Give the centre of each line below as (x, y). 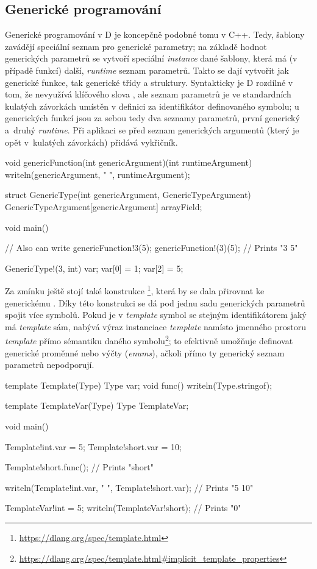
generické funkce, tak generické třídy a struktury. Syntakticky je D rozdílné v (149, 82)
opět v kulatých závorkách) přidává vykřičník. (91, 142)
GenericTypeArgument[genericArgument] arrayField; (104, 206)
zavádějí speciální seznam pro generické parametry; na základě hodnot (136, 46)
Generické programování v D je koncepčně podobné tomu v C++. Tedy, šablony (155, 34)
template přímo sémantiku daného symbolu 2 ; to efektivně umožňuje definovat (149, 340)
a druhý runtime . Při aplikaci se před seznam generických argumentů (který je (152, 129)
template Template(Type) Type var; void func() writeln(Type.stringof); (139, 385)
